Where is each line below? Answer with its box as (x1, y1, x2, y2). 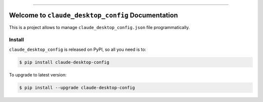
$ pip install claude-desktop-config (19, 59, 110, 65)
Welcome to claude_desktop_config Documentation (9, 11, 178, 19)
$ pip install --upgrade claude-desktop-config (19, 85, 135, 90)
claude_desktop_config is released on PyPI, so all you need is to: (9, 46, 146, 52)
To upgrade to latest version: (9, 72, 67, 77)
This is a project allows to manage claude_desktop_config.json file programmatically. (9, 24, 190, 30)
